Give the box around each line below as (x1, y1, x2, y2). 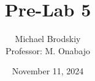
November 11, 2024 (12, 65, 84, 77)
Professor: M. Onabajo (5, 44, 91, 57)
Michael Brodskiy (15, 32, 81, 45)
